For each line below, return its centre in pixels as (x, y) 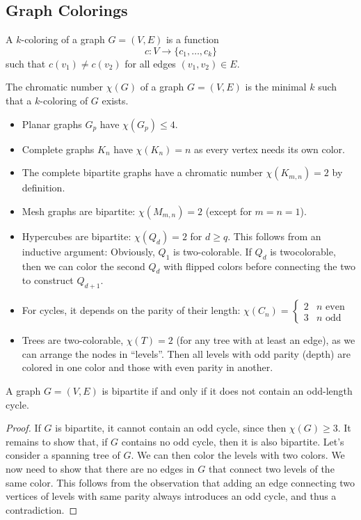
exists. (115, 100)
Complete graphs (58, 149)
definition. (43, 188)
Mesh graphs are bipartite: (79, 211)
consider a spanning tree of (63, 455)
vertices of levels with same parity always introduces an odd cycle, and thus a (171, 496)
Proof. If (23, 428)
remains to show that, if (57, 441)
